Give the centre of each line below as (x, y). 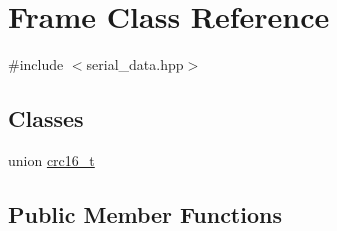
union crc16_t (51, 159)
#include (36, 64)
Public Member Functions (145, 213)
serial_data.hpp (135, 64)
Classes (46, 118)
